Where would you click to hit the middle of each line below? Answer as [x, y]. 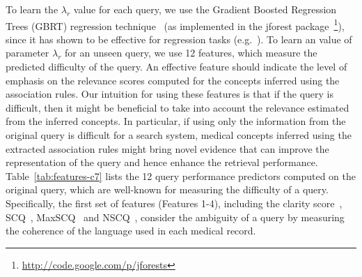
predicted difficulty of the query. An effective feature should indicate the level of [176, 67]
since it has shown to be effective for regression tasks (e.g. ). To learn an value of [179, 39]
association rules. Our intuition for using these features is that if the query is [170, 94]
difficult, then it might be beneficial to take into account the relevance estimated [178, 107]
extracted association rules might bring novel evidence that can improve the [167, 148]
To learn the [32, 9]
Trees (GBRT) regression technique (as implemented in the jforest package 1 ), [175, 24]
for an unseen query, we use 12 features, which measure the [191, 53]
